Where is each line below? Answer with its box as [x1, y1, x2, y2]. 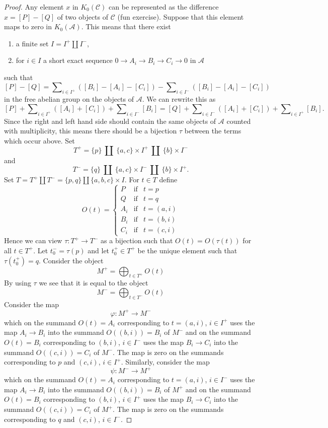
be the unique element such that [137, 245, 237, 255]
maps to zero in [4, 21, 52, 32]
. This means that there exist [81, 21, 171, 32]
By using [4, 277, 31, 288]
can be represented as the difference [109, 2, 219, 12]
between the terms [184, 125, 241, 136]
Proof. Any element [4, 2, 64, 12]
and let [88, 245, 110, 255]
